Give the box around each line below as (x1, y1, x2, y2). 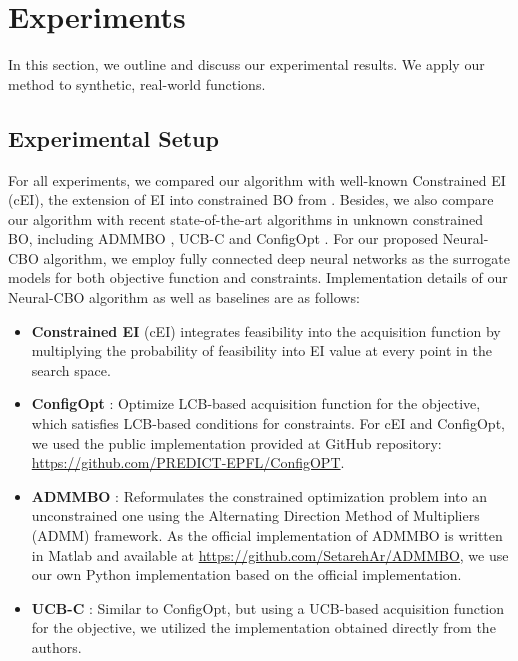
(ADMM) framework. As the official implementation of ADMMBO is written (31, 525, 503, 546)
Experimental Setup (8, 122, 219, 153)
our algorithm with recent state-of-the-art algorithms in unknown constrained (8, 208, 483, 229)
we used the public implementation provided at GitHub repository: (31, 432, 442, 453)
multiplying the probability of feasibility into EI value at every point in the (31, 340, 492, 361)
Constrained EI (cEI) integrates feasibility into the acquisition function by (31, 320, 501, 341)
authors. (31, 636, 82, 657)
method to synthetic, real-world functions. (8, 73, 266, 94)
